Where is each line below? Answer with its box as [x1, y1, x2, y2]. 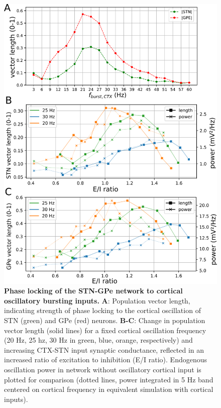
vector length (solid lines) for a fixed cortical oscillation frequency [4, 325, 206, 335]
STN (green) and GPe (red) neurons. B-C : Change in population [4, 315, 205, 325]
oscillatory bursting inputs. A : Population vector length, [4, 295, 190, 305]
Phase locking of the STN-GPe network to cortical [4, 285, 183, 296]
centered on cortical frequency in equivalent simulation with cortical [4, 384, 213, 394]
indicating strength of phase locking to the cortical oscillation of [4, 305, 201, 316]
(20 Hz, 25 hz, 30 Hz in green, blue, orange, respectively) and [4, 335, 193, 345]
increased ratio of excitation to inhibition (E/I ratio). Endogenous [4, 354, 207, 365]
